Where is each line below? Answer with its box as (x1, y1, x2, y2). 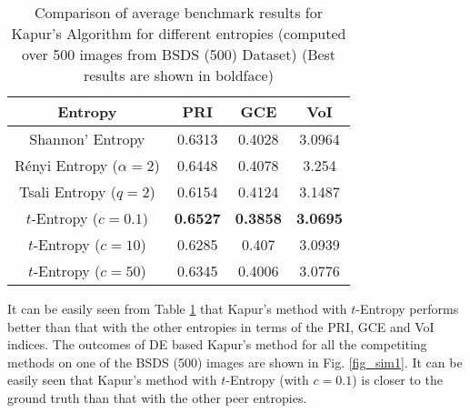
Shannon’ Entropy (29, 128, 145, 149)
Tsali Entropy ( (18, 181, 116, 202)
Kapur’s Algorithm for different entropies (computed (11, 23, 346, 44)
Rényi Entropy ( (15, 155, 118, 176)
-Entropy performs (355, 299, 459, 317)
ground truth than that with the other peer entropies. (7, 388, 307, 407)
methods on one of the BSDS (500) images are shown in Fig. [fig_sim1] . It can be (7, 352, 463, 371)
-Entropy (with (225, 370, 309, 389)
